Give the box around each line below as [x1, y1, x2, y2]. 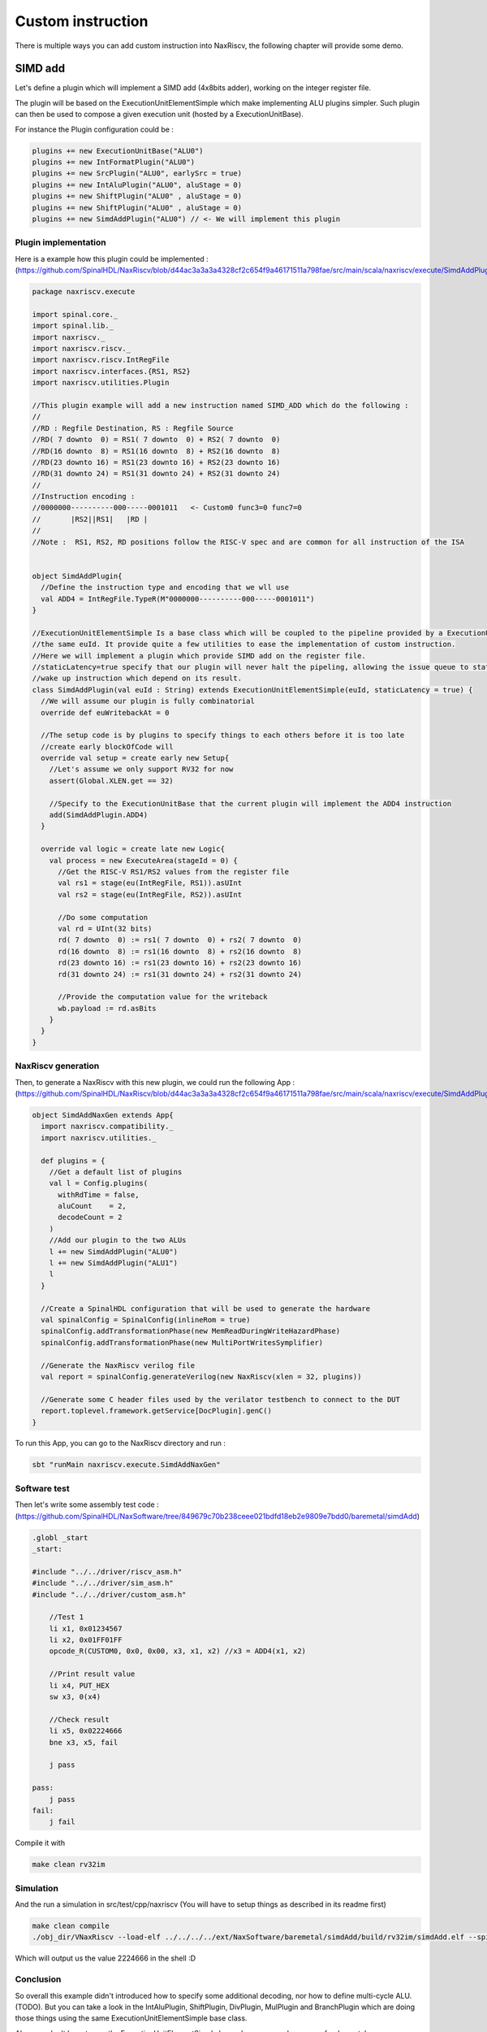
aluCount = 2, [58, 1201, 127, 1211]
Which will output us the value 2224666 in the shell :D [15, 1953, 196, 1963]
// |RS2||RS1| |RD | [32, 515, 149, 523]
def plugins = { [41, 1156, 106, 1166]
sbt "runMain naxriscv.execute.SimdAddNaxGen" [32, 1460, 221, 1470]
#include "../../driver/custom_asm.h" [32, 1590, 187, 1599]
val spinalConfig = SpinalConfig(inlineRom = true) [41, 1315, 251, 1324]
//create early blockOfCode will [41, 742, 174, 751]
